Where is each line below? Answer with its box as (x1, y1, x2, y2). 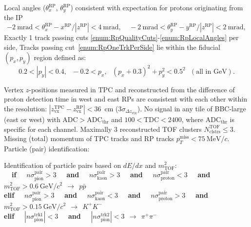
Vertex (4, 84, 24, 94)
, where (181, 114, 204, 124)
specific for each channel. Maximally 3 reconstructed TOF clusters (4, 124, 202, 134)
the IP (4, 12, 23, 22)
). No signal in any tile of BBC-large (137, 103, 246, 113)
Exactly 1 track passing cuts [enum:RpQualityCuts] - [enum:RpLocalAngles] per (4, 32, 239, 42)
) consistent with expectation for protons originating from (70, 2, 243, 12)
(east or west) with (4, 114, 60, 124)
